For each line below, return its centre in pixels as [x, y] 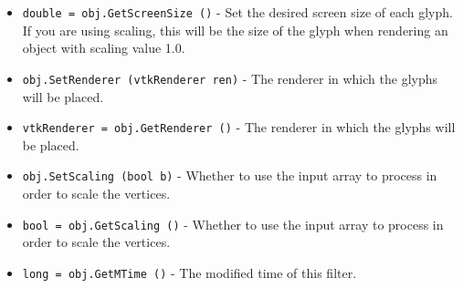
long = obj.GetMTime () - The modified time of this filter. [189, 272]
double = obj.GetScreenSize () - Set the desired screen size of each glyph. [237, 12]
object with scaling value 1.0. [104, 48]
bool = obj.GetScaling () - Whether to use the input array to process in [233, 224]
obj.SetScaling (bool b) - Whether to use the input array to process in [230, 175]
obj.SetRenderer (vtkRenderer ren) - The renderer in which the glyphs [230, 78]
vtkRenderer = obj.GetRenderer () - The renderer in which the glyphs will [239, 127]
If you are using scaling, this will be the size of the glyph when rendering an [235, 30]
